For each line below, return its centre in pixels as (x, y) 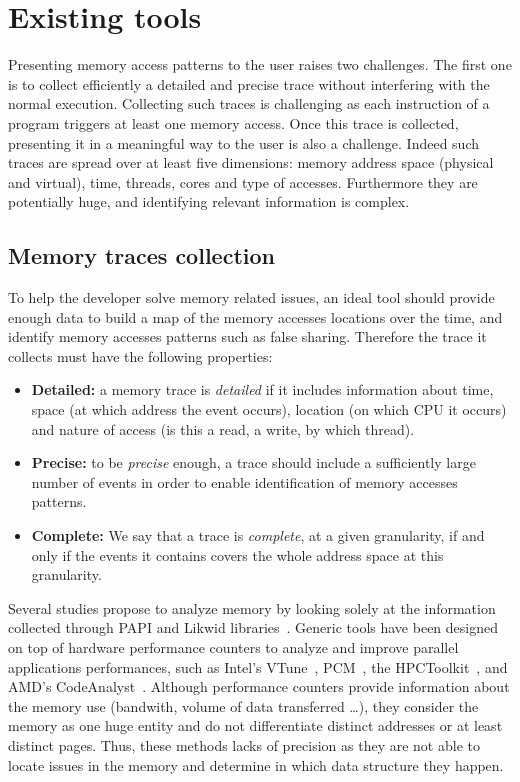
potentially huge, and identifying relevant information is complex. (209, 201)
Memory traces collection (141, 255)
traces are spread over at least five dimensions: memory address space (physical (251, 162)
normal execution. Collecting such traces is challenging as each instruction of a (249, 103)
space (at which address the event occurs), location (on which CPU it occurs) (269, 409)
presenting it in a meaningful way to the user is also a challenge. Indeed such (243, 142)
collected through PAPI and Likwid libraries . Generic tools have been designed (253, 627)
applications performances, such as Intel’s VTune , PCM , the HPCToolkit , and (258, 666)
